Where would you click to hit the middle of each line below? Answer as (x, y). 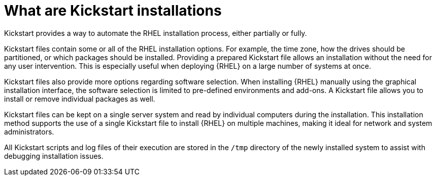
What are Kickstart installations (113, 11)
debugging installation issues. (54, 156)
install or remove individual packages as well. (80, 99)
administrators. (29, 131)
